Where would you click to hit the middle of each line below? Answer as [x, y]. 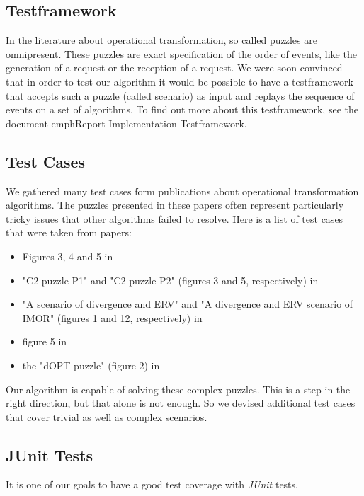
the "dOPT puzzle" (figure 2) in [91, 365]
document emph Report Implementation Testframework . [126, 123]
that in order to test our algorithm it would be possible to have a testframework [180, 81]
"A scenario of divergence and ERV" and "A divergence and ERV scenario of [188, 304]
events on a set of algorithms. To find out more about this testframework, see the [182, 109]
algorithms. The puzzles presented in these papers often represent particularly [175, 205]
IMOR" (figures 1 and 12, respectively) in [112, 317]
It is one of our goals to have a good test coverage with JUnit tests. [152, 484]
